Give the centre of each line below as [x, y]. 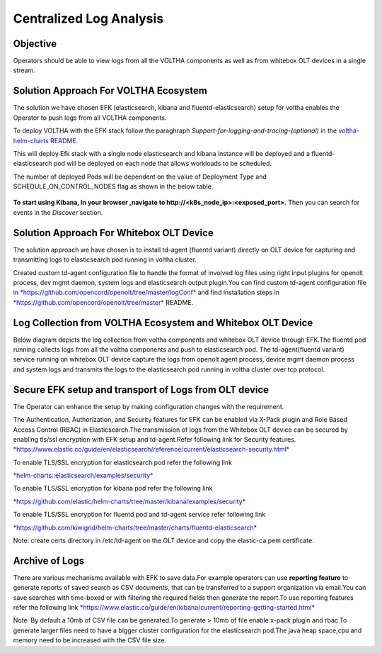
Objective [35, 44]
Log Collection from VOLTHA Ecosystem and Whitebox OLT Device [163, 323]
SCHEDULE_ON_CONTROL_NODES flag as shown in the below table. [113, 186]
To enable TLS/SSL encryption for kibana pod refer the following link [113, 489]
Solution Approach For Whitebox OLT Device [113, 233]
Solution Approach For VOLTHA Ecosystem [110, 91]
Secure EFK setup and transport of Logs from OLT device [141, 390]
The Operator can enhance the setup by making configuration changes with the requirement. [149, 406]
